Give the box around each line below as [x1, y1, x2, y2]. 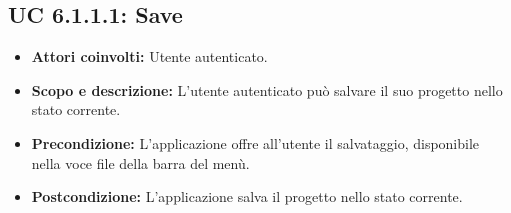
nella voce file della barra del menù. [31, 152, 250, 173]
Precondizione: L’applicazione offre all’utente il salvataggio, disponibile [31, 132, 480, 153]
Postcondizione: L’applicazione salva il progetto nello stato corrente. [31, 186, 463, 207]
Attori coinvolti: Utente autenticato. [31, 46, 268, 67]
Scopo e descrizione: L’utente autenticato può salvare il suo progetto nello [31, 79, 503, 100]
